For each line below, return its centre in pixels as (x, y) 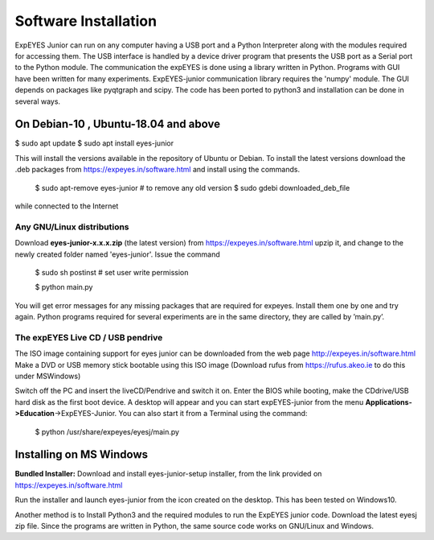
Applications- (389, 402)
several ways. (37, 101)
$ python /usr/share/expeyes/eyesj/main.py (107, 431)
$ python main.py (64, 287)
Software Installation (86, 21)
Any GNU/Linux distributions (72, 227)
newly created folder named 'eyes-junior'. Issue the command (117, 254)
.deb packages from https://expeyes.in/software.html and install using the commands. (158, 170)
